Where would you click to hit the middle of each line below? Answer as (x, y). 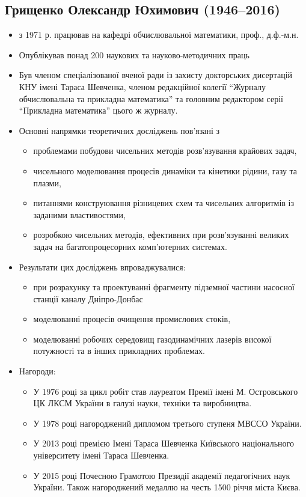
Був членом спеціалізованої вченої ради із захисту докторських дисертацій (156, 75)
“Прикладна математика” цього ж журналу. (98, 110)
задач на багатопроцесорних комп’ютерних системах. (130, 246)
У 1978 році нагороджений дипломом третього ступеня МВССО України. (167, 423)
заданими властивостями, (79, 214)
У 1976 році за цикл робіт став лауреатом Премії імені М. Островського (166, 391)
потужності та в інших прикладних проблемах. (119, 351)
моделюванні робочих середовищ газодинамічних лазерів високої (152, 339)
